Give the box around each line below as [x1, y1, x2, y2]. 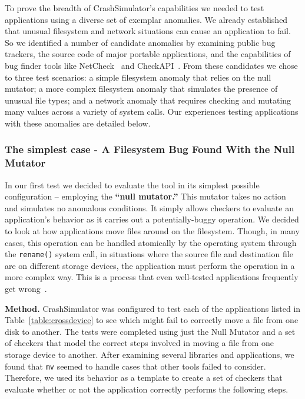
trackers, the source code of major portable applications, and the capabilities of [5, 48, 291, 60]
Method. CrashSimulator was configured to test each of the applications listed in [5, 302, 301, 314]
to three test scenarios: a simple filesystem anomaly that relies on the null [5, 71, 271, 83]
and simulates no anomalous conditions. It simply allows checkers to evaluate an [5, 201, 294, 214]
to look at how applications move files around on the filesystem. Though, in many [5, 225, 300, 237]
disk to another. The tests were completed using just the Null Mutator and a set [5, 325, 296, 337]
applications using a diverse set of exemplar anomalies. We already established [5, 13, 288, 25]
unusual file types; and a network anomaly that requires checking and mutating [5, 94, 291, 106]
